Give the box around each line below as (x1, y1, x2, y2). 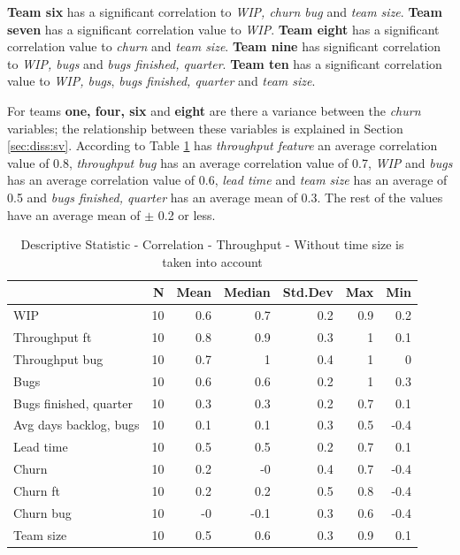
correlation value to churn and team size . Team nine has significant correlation (7, 37, 441, 56)
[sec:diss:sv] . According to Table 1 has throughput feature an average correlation (7, 136, 438, 155)
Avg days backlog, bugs (13, 415, 140, 434)
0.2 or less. (157, 205, 216, 224)
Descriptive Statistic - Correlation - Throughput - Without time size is (20, 235, 404, 254)
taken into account (162, 252, 263, 270)
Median (223, 283, 271, 301)
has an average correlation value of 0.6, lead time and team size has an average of (7, 171, 448, 189)
